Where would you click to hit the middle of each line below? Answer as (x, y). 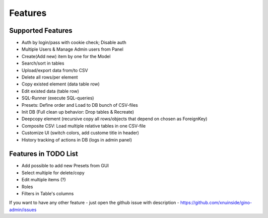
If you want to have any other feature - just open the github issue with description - (94, 203)
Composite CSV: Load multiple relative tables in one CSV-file (84, 126)
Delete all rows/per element (50, 77)
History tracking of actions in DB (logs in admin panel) (77, 140)
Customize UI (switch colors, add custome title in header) (80, 133)
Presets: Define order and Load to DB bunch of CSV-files (80, 105)
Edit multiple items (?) (44, 180)
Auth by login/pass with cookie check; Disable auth (74, 43)
